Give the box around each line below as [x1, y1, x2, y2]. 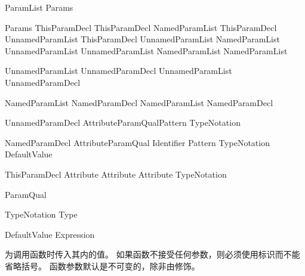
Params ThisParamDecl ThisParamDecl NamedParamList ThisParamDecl [5, 21, 277, 33]
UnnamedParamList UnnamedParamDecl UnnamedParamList [5, 64, 232, 77]
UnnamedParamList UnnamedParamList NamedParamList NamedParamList [5, 44, 288, 57]
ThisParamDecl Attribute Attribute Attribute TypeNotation [5, 168, 227, 180]
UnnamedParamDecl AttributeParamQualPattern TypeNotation [5, 116, 241, 129]
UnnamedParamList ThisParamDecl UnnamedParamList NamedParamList [5, 33, 280, 45]
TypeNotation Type [5, 208, 78, 221]
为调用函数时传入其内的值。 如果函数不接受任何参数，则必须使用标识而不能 [5, 248, 300, 261]
